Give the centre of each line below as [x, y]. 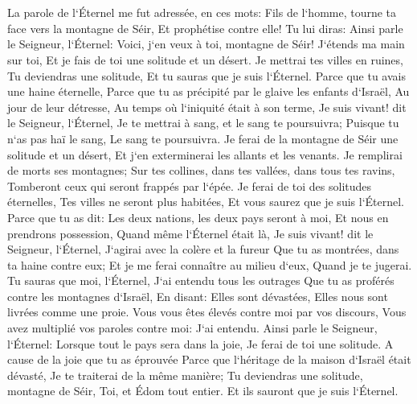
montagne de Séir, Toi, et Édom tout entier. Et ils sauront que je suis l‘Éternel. [203, 391]
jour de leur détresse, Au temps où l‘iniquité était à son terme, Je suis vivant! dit [207, 107]
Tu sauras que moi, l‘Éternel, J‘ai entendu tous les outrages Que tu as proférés [201, 280]
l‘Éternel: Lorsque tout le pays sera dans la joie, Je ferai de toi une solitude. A [200, 343]
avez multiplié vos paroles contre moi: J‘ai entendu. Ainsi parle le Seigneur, [192, 328]
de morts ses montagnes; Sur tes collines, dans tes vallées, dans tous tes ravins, [201, 170]
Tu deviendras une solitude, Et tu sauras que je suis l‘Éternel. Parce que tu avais [206, 75]
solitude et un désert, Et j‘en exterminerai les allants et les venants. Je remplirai [205, 154]
